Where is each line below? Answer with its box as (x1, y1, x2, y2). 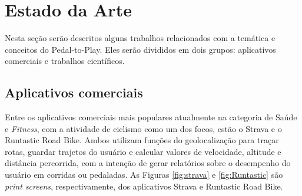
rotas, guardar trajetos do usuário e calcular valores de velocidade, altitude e (5, 145, 281, 157)
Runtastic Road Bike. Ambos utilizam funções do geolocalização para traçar (5, 134, 279, 146)
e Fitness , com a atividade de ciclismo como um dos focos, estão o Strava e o (5, 122, 282, 134)
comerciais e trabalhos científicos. (5, 55, 125, 67)
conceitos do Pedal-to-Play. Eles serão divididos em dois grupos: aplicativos (5, 43, 276, 55)
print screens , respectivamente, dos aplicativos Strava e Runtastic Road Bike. (5, 180, 283, 192)
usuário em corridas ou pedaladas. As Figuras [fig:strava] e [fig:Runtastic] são (5, 168, 283, 181)
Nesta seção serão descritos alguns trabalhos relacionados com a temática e (5, 32, 276, 44)
